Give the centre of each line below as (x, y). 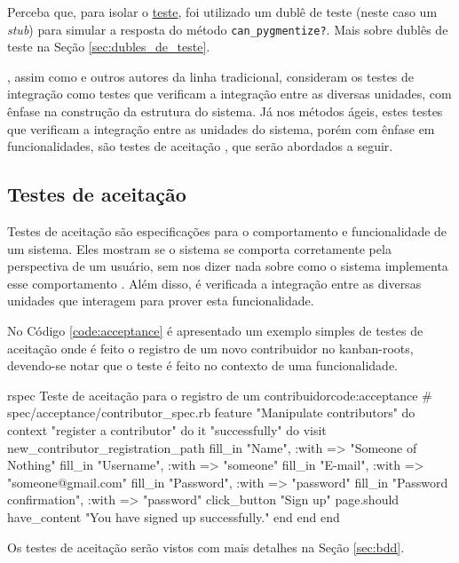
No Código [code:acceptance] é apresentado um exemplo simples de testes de (215, 330)
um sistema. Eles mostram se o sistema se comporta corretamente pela (199, 248)
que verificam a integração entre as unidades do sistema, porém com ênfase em (221, 128)
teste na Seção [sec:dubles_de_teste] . (109, 47)
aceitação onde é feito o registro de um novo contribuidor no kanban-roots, (210, 348)
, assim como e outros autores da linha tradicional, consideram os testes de (211, 76)
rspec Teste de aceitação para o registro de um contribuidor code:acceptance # (220, 395)
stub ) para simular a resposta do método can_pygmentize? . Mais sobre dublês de (228, 29)
